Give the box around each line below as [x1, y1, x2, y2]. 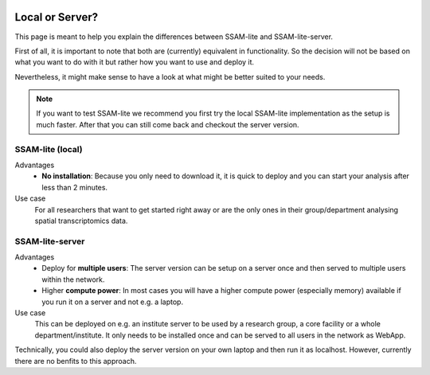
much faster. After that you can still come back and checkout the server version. [36, 119, 299, 129]
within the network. [41, 275, 105, 284]
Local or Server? [14, 10, 99, 24]
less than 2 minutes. [41, 182, 107, 192]
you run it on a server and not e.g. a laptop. [41, 297, 183, 307]
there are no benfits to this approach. [14, 356, 137, 365]
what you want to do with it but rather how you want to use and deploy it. [14, 57, 255, 67]
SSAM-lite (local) [14, 143, 83, 154]
